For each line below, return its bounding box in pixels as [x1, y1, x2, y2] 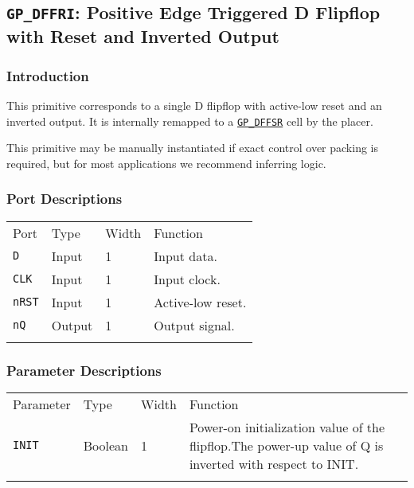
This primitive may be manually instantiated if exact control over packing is [6, 139, 379, 156]
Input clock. [154, 269, 221, 288]
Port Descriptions [6, 189, 123, 209]
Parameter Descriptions [6, 360, 162, 380]
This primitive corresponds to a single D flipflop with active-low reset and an [6, 96, 382, 113]
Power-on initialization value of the [189, 417, 385, 436]
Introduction [6, 65, 89, 85]
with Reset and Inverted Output [6, 24, 279, 49]
